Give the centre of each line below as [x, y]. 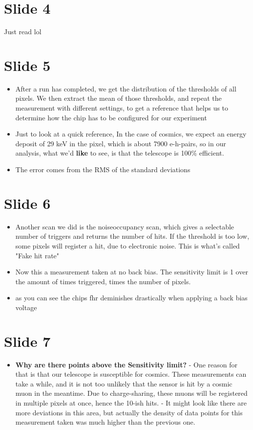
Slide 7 [27, 341]
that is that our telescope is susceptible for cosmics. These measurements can [131, 374]
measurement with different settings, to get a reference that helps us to [122, 108]
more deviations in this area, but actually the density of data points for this [129, 412]
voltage [26, 307]
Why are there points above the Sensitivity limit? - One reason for [126, 364]
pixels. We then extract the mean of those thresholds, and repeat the [118, 98]
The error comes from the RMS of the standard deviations [103, 169]
